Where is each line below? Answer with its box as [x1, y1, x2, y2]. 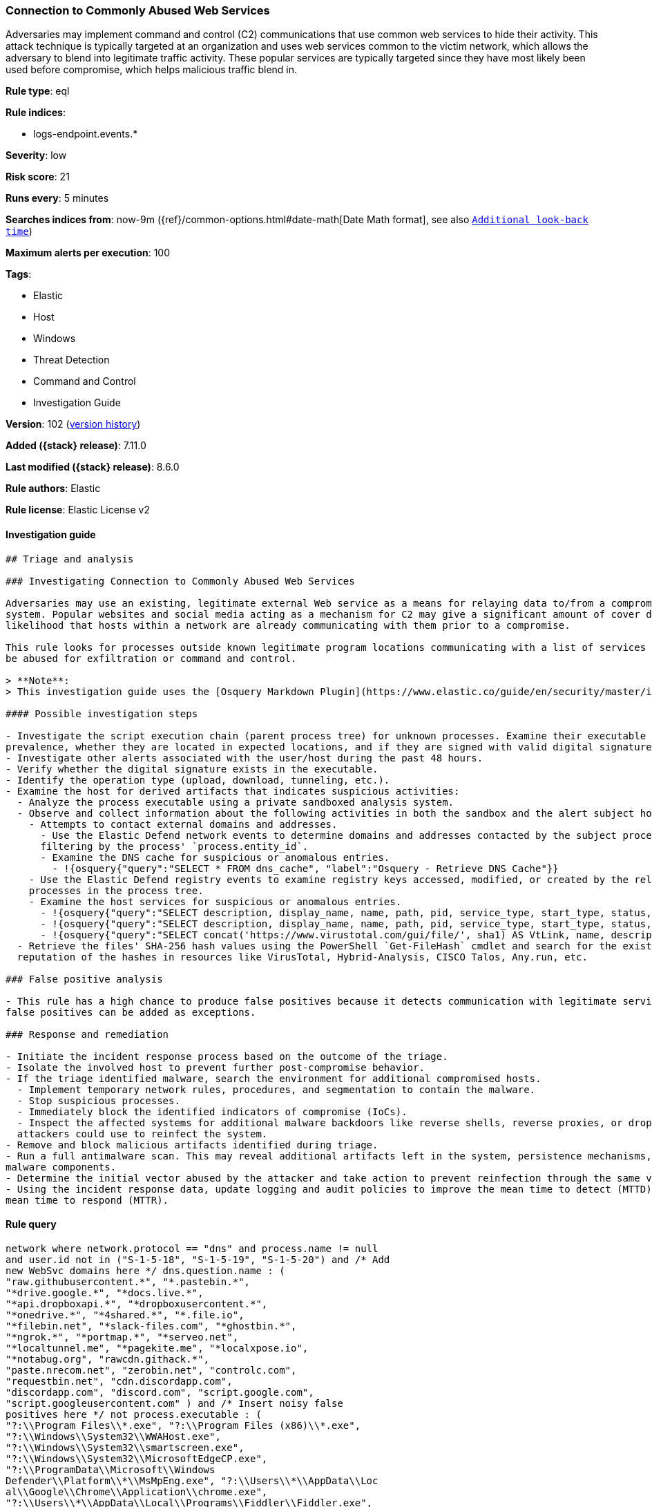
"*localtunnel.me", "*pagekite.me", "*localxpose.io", [6, 1342, 309, 1354]
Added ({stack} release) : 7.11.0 [6, 439, 146, 452]
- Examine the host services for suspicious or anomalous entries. [28, 895, 402, 907]
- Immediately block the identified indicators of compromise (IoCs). [17, 1106, 407, 1117]
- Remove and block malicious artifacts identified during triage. [6, 1139, 378, 1150]
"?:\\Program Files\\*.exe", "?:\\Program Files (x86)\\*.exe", [6, 1419, 361, 1431]
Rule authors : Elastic [6, 482, 101, 495]
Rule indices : [6, 106, 66, 119]
